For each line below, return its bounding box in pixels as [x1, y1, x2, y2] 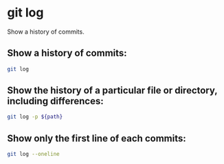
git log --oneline [7, 151, 60, 158]
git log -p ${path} [7, 113, 63, 121]
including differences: [7, 95, 104, 107]
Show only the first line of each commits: [7, 132, 187, 144]
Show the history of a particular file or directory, [7, 84, 218, 97]
